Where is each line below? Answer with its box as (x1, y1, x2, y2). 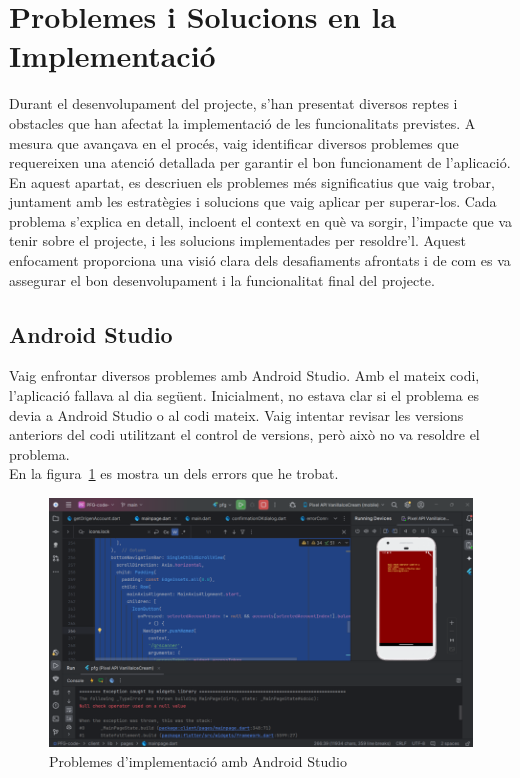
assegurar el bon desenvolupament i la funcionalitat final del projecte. (9, 269, 435, 290)
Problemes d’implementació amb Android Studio (49, 750, 347, 771)
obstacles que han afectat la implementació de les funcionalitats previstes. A (9, 112, 476, 133)
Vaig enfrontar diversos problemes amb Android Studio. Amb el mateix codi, (9, 365, 480, 386)
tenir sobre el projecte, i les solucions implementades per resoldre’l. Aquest (9, 230, 466, 251)
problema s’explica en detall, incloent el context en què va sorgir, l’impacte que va (9, 210, 513, 231)
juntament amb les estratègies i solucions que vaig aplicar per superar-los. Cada (9, 191, 497, 212)
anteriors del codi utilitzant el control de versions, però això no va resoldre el (9, 424, 480, 445)
